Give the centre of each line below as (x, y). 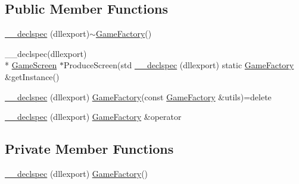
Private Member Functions (89, 149)
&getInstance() (32, 76)
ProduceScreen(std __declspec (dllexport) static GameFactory (179, 65)
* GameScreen (31, 65)
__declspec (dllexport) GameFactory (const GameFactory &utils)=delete (138, 96)
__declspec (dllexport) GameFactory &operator (93, 117)
